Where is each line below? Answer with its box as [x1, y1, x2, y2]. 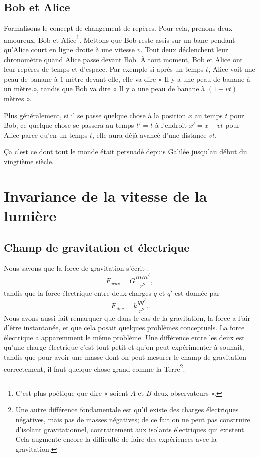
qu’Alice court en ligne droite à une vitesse [4, 44, 135, 55]
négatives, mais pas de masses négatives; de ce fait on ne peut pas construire [15, 414, 250, 425]
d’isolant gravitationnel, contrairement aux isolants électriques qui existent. [15, 424, 246, 434]
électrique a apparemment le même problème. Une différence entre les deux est [4, 332, 245, 342]
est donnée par [175, 288, 220, 298]
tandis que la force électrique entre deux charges [4, 288, 152, 298]
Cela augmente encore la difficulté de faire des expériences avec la [15, 434, 217, 444]
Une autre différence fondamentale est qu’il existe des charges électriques [15, 404, 239, 415]
